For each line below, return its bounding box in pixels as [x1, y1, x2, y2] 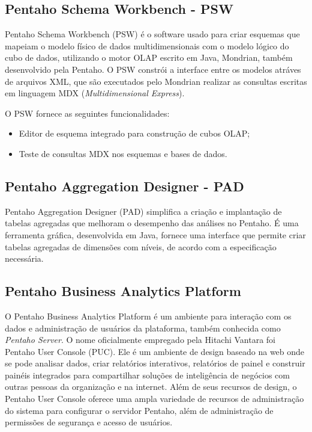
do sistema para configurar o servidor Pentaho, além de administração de [5, 404, 274, 416]
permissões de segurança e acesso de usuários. [5, 416, 173, 428]
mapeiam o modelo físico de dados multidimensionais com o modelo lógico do [5, 39, 289, 52]
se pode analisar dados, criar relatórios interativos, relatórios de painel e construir [5, 357, 305, 369]
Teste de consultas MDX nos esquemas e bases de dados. [19, 147, 227, 159]
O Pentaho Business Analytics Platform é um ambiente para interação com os [5, 309, 292, 322]
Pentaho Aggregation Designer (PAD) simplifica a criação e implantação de [5, 205, 282, 217]
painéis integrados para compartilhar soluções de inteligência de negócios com [5, 368, 290, 381]
